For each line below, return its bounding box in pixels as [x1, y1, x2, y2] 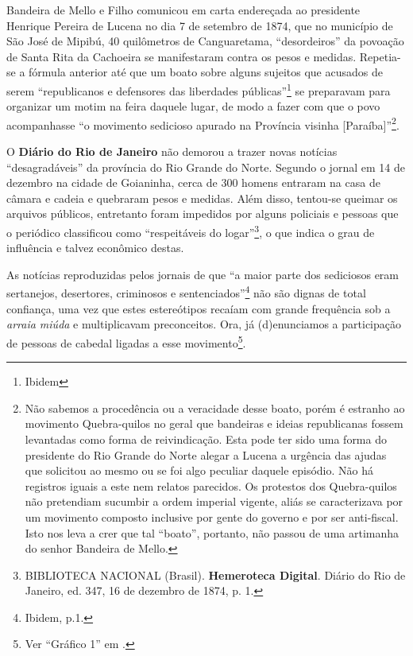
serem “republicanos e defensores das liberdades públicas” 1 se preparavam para [6, 80, 391, 99]
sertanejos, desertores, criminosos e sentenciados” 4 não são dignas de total [6, 282, 366, 301]
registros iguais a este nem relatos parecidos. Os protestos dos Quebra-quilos [25, 477, 397, 494]
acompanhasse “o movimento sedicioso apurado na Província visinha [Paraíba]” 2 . [6, 114, 399, 133]
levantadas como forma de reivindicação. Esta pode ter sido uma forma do [25, 430, 387, 447]
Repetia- [359, 48, 401, 64]
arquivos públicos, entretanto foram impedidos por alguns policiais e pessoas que [6, 205, 399, 222]
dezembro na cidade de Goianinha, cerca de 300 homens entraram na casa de [6, 174, 380, 191]
